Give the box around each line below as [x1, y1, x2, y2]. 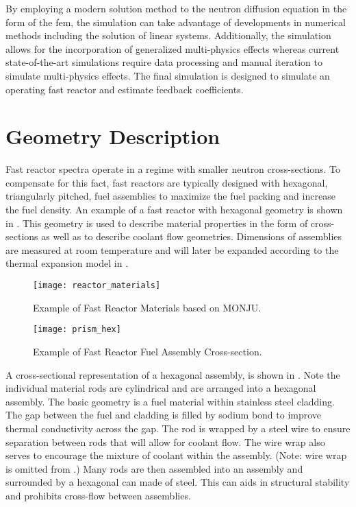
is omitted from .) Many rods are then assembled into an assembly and [5, 461, 303, 475]
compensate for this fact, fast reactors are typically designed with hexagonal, [5, 175, 328, 189]
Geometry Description [5, 122, 220, 150]
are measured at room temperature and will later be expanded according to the [5, 242, 339, 257]
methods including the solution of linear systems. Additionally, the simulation [5, 28, 331, 43]
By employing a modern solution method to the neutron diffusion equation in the [5, 1, 347, 15]
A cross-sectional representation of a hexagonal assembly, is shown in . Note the [5, 367, 340, 381]
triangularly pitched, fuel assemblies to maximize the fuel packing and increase [5, 189, 335, 203]
